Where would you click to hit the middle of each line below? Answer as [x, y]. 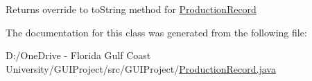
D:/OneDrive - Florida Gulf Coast [78, 55]
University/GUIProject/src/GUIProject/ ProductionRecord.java [141, 68]
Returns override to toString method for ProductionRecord [131, 9]
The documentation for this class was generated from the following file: [156, 32]
